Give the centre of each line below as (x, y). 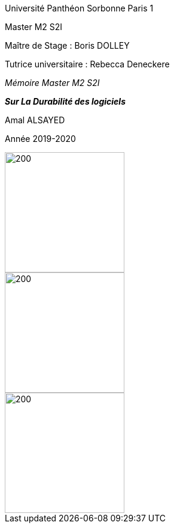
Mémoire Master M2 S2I (52, 83)
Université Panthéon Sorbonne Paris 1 (79, 8)
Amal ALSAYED (35, 120)
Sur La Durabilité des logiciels (65, 101)
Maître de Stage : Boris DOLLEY (67, 45)
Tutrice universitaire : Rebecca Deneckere (87, 64)
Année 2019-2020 (40, 139)
